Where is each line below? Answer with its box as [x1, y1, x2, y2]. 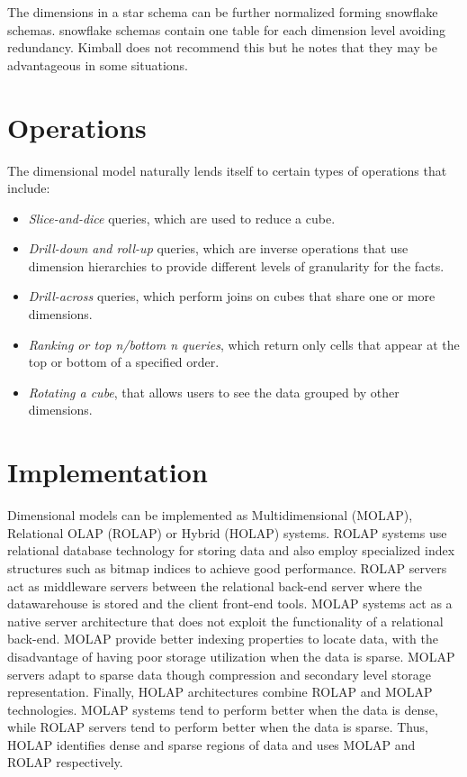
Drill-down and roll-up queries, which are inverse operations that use [28, 239, 409, 258]
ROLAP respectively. [7, 753, 123, 772]
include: [7, 178, 50, 197]
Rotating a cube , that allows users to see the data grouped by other [28, 382, 400, 401]
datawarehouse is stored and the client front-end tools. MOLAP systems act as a [7, 594, 453, 613]
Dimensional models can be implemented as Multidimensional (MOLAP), [7, 506, 413, 525]
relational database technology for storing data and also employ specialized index [7, 541, 455, 560]
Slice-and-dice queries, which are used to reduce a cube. [28, 208, 336, 227]
